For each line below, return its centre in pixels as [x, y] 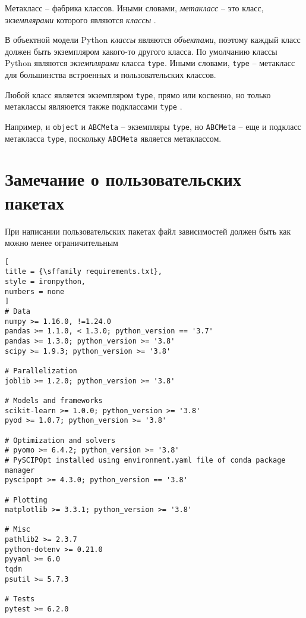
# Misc [18, 530]
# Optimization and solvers [60, 440]
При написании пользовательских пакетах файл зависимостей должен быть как [148, 231]
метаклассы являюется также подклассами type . [94, 106]
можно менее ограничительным [61, 243]
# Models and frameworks [54, 400]
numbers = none [35, 291]
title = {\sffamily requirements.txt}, [83, 272]
